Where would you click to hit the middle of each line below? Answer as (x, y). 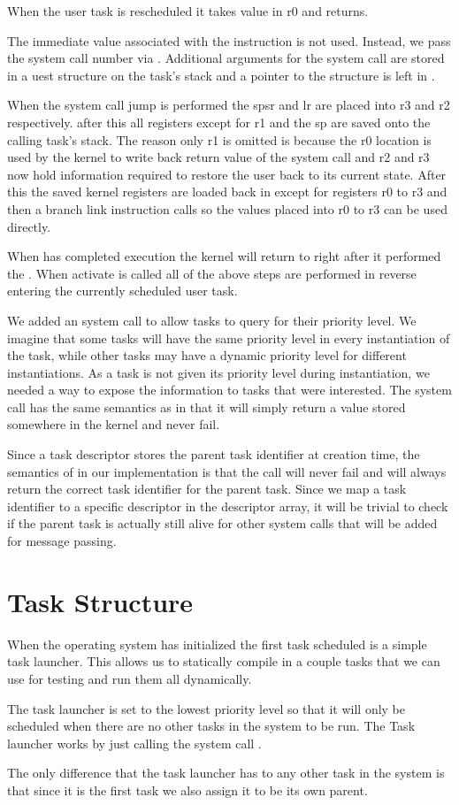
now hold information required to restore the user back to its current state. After (227, 174)
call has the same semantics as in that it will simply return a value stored (207, 406)
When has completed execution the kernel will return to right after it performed (224, 256)
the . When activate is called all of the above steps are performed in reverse (212, 273)
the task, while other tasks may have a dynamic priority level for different (207, 355)
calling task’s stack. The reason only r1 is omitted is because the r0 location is (219, 139)
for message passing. (62, 541)
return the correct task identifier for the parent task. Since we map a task (207, 489)
